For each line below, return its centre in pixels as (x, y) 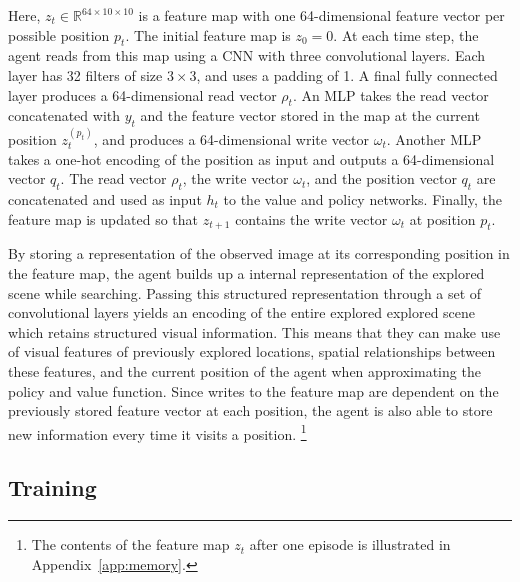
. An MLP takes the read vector (390, 94)
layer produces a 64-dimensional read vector (142, 94)
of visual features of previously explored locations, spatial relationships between (252, 351)
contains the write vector (311, 218)
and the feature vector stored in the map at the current (310, 115)
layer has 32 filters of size (85, 74)
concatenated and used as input (105, 198)
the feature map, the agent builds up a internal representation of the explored (246, 272)
